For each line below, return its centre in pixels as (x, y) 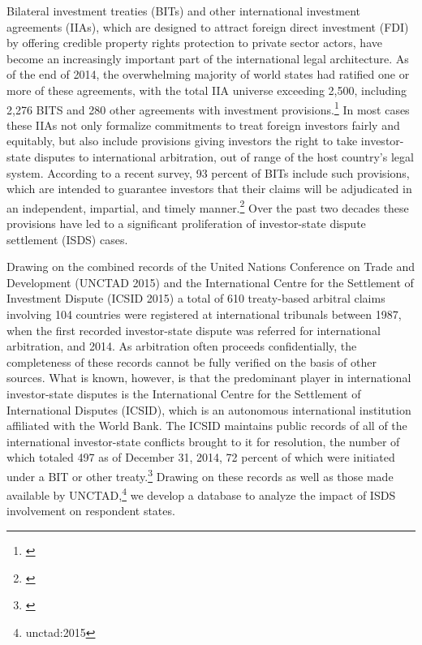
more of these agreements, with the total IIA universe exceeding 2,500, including (207, 90)
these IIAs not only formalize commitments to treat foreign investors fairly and (203, 125)
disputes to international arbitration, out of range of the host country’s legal (224, 157)
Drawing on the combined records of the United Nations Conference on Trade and (211, 267)
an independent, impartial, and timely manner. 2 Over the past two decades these (208, 206)
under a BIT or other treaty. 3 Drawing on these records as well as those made (200, 475)
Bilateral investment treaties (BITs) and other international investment (184, 11)
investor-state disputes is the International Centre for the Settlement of (184, 393)
